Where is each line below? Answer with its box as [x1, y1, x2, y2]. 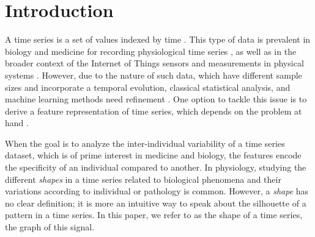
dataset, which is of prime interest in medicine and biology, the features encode [5, 149, 302, 161]
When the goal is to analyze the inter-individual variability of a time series [5, 136, 285, 149]
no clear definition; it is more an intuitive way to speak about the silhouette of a [5, 196, 306, 209]
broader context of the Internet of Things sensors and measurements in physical [5, 57, 304, 69]
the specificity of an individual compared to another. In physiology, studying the [5, 161, 306, 174]
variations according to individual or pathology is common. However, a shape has [5, 185, 309, 197]
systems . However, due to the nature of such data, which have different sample [5, 68, 302, 81]
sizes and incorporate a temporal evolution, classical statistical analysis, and [5, 80, 291, 93]
